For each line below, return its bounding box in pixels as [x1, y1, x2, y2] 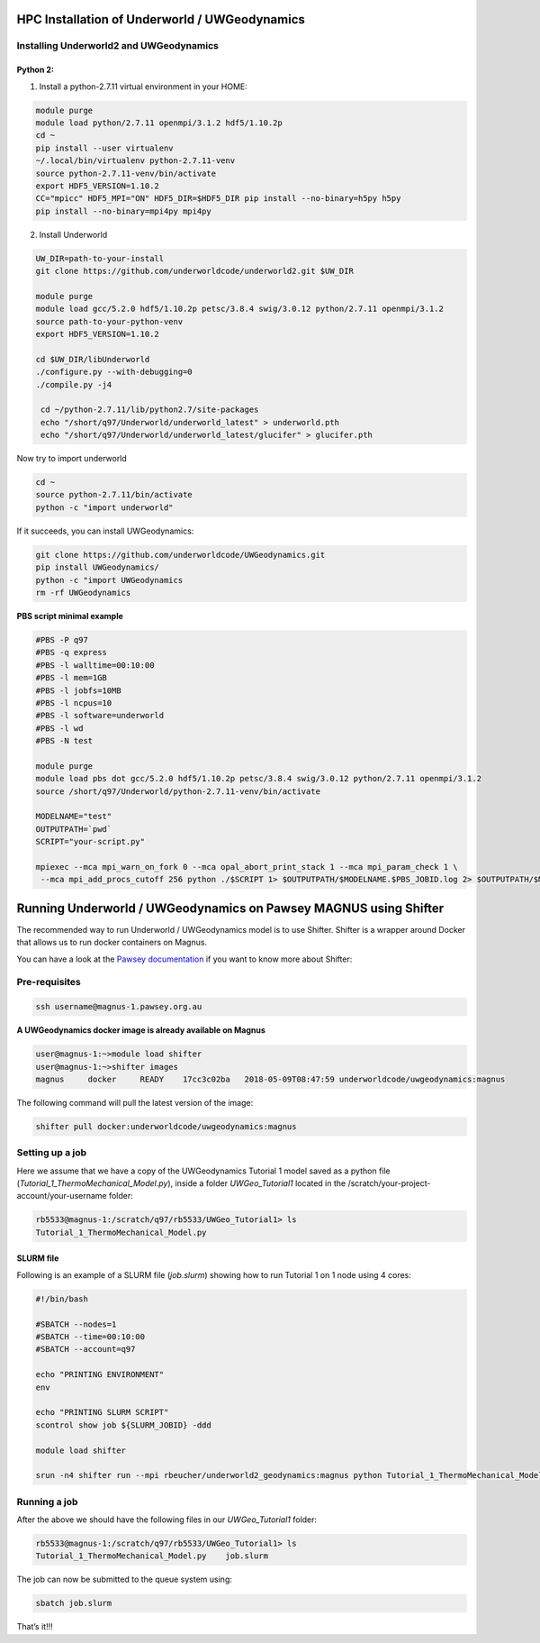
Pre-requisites [16, 976, 81, 989]
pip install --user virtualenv [35, 142, 175, 153]
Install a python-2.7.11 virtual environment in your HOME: [39, 81, 247, 92]
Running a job [16, 1495, 78, 1508]
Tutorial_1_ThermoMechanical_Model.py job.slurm [35, 1551, 269, 1561]
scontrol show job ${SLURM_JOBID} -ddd [35, 1419, 211, 1430]
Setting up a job [16, 1146, 87, 1159]
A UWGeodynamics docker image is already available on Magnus [16, 1025, 265, 1036]
